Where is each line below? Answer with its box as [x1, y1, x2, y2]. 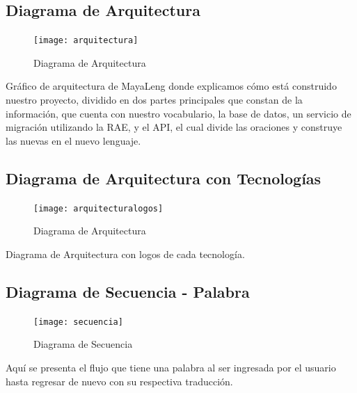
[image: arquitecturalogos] [33, 203, 164, 214]
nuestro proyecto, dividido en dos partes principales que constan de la [6, 93, 303, 107]
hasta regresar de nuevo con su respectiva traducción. [6, 374, 233, 388]
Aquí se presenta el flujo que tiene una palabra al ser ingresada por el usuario [6, 360, 336, 374]
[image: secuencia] [33, 316, 123, 327]
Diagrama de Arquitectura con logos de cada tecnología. [6, 246, 245, 261]
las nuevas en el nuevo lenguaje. [6, 133, 141, 147]
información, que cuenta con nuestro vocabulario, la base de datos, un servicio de [6, 106, 351, 120]
